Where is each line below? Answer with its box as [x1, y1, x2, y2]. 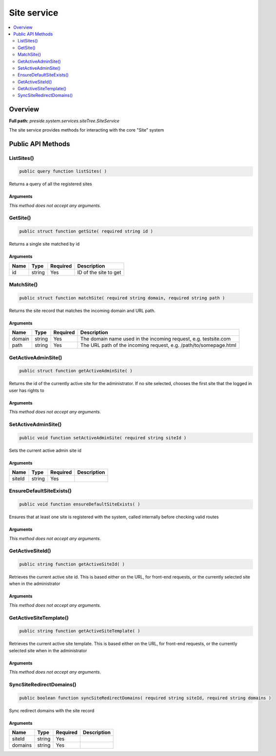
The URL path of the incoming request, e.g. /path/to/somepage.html [80, 342, 237, 349]
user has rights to [9, 388, 44, 393]
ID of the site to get [77, 269, 121, 275]
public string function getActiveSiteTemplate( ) [19, 628, 140, 634]
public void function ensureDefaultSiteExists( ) [19, 502, 140, 507]
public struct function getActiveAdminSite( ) [19, 368, 133, 374]
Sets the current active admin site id [9, 447, 81, 453]
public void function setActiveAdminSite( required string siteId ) [19, 435, 187, 441]
